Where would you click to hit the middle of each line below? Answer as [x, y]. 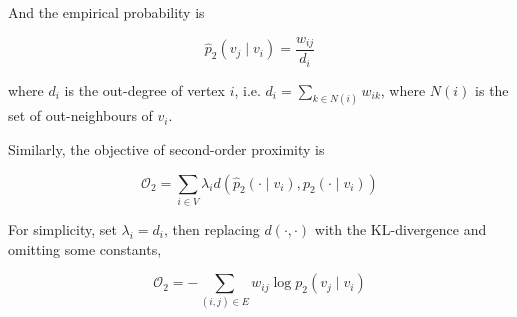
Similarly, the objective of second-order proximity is [166, 148]
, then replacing [212, 228]
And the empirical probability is [106, 12]
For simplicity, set [62, 228]
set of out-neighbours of [80, 115]
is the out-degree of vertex [144, 89]
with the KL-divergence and [400, 228]
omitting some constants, [85, 248]
